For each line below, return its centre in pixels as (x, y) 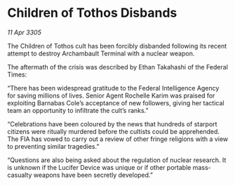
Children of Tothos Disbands (92, 13)
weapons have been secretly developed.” (93, 175)
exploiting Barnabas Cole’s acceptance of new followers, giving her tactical (116, 102)
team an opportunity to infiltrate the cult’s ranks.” (78, 110)
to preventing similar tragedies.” (53, 146)
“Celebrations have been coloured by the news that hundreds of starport (112, 124)
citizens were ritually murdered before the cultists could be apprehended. (113, 131)
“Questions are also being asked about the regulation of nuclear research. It (117, 160)
